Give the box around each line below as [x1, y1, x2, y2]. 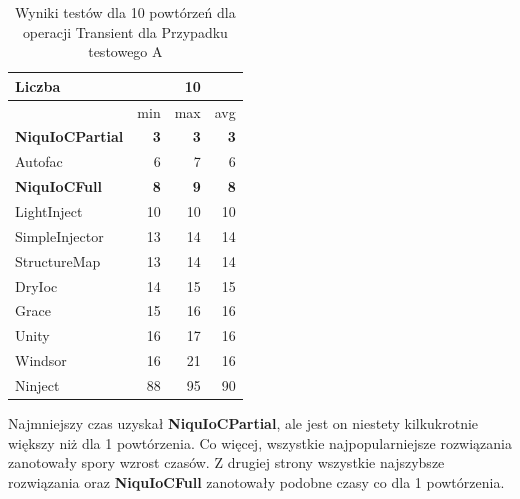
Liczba [15, 75, 61, 96]
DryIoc [15, 275, 58, 296]
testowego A [88, 41, 163, 62]
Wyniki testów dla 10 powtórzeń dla [15, 2, 236, 22]
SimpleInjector [15, 225, 104, 246]
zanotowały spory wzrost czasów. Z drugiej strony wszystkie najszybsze [8, 452, 445, 473]
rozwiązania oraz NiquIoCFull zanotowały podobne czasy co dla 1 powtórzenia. [8, 471, 505, 492]
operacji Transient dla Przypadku [22, 21, 228, 42]
